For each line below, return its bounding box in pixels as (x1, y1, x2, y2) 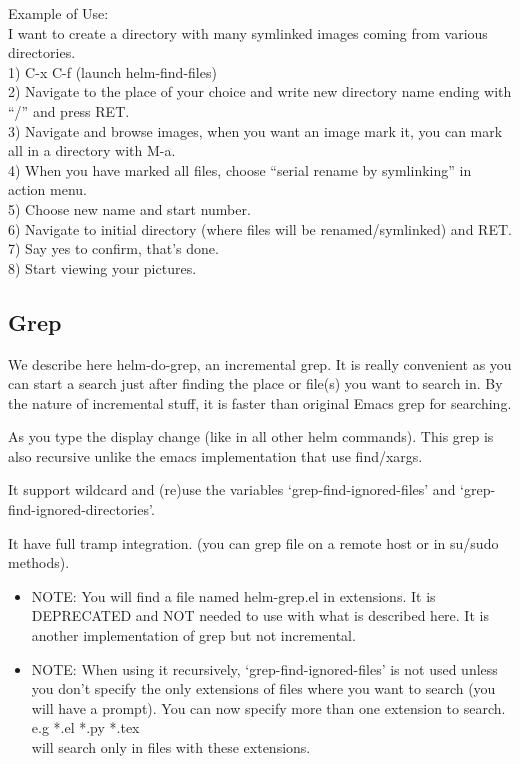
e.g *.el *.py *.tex (31, 717, 140, 738)
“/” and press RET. (8, 100, 130, 121)
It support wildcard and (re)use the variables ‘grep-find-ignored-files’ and (8, 479, 456, 500)
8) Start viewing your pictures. (8, 257, 197, 278)
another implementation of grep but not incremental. (31, 625, 356, 646)
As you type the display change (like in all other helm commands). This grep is (8, 426, 494, 447)
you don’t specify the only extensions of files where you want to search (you (31, 678, 496, 699)
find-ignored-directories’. (8, 499, 155, 520)
